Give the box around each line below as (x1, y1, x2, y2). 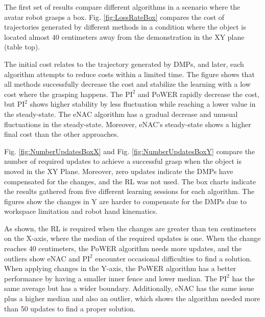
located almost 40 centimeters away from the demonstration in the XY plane (4, 31, 245, 42)
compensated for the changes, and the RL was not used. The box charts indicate (4, 176, 256, 186)
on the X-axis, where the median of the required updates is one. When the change (4, 233, 261, 243)
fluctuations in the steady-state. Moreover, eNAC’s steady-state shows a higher (4, 118, 251, 129)
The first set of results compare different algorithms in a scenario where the (4, 2, 240, 12)
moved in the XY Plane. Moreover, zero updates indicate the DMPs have (4, 165, 233, 176)
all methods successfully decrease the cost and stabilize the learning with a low (4, 79, 251, 89)
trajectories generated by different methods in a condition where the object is (4, 21, 246, 32)
